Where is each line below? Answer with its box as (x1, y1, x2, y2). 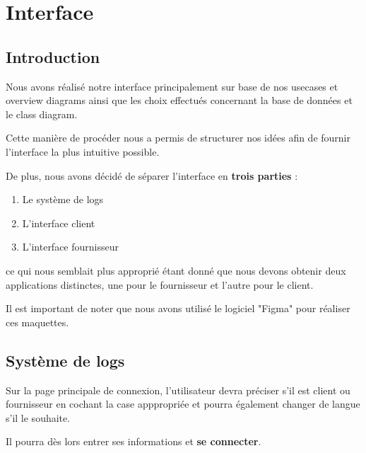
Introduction (6, 45, 100, 67)
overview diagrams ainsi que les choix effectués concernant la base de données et (6, 93, 353, 108)
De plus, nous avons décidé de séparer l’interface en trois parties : (6, 168, 298, 183)
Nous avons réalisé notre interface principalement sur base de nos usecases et (6, 79, 338, 93)
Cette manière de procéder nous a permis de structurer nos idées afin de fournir (6, 130, 350, 145)
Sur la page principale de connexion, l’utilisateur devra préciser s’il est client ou (6, 382, 350, 397)
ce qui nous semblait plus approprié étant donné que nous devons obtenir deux (6, 263, 346, 277)
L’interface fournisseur (22, 239, 119, 254)
